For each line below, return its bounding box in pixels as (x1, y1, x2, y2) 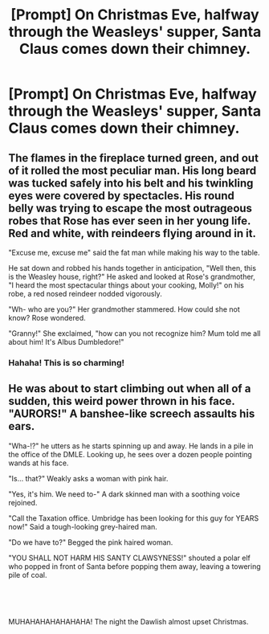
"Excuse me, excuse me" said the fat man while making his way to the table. (8, 247, 260, 257)
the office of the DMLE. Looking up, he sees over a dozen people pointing (8, 449, 253, 459)
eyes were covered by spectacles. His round (8, 189, 234, 202)
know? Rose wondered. (8, 313, 86, 322)
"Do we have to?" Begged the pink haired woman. (8, 537, 173, 547)
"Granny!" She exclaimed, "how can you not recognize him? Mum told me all (8, 329, 261, 338)
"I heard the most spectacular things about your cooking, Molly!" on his (8, 280, 245, 290)
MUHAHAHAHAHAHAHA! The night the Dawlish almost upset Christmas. (8, 616, 249, 626)
